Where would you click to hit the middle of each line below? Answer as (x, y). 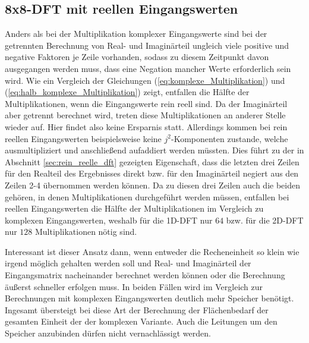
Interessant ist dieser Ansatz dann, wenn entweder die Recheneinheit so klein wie (152, 251)
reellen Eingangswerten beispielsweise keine (83, 138)
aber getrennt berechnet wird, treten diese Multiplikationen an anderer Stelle (145, 115)
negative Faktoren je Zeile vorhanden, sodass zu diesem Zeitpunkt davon (137, 57)
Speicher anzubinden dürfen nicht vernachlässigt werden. (108, 333)
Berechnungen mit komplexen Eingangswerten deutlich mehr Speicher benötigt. (149, 298)
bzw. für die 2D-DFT (265, 220)
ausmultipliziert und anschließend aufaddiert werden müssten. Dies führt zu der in (154, 150)
